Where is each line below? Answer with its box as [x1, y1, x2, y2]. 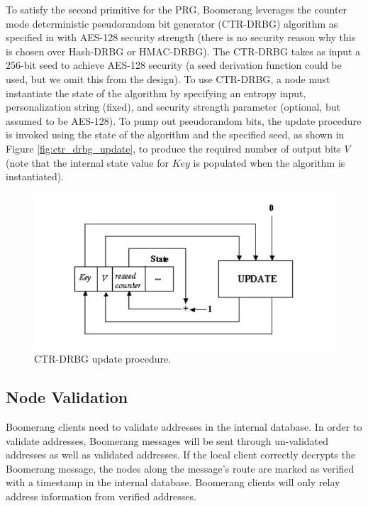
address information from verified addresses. [6, 489, 196, 504]
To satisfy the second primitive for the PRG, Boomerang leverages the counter [6, 2, 347, 16]
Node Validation [6, 386, 128, 408]
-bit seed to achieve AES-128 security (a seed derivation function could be [21, 57, 342, 72]
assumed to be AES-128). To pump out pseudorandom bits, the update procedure [6, 113, 362, 128]
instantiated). [6, 169, 65, 184]
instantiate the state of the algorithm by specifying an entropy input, [6, 85, 306, 100]
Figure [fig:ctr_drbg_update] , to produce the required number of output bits [6, 141, 341, 155]
